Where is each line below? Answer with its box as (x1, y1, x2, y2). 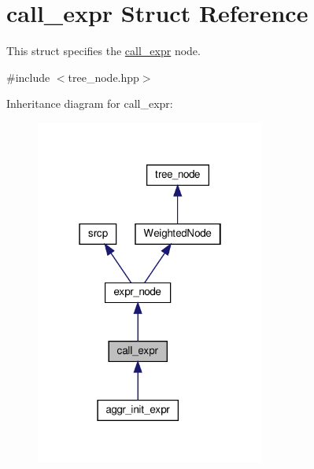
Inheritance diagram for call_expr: (6, 95, 173, 112)
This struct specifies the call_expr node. (6, 42, 201, 59)
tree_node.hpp (68, 68, 139, 85)
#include (6, 68, 50, 85)
